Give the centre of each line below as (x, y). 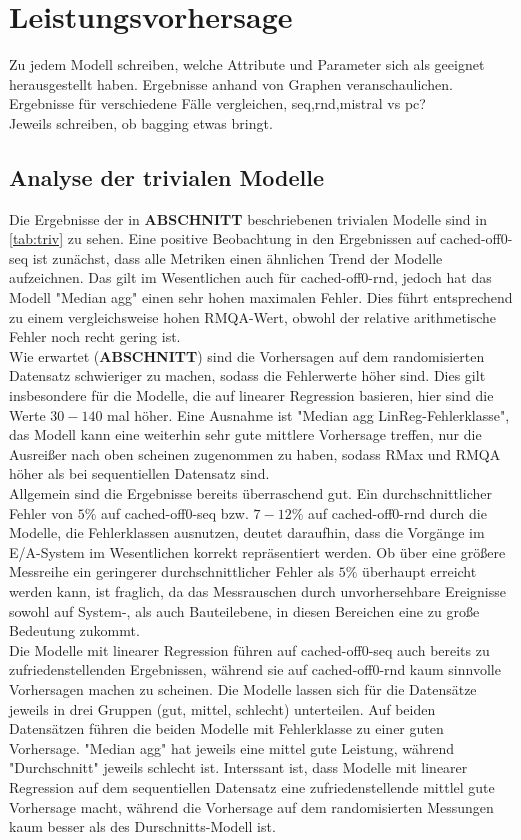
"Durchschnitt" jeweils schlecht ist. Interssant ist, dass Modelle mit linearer (238, 767)
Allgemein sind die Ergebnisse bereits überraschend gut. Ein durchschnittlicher (250, 493)
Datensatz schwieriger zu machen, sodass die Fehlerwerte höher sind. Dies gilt (247, 375)
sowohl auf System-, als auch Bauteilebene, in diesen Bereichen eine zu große (244, 610)
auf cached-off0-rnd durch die (397, 512)
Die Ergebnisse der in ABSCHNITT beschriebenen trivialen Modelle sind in (248, 218)
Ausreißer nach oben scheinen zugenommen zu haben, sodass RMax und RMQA (255, 453)
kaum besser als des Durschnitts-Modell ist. (142, 826)
